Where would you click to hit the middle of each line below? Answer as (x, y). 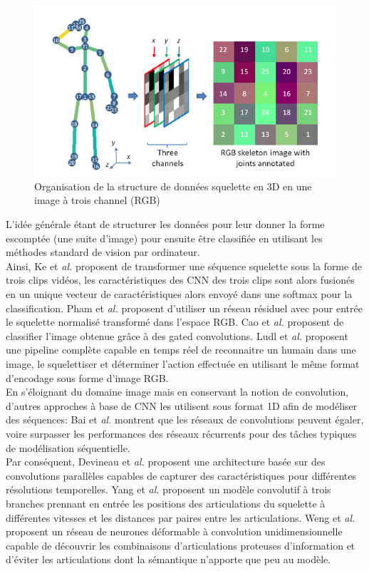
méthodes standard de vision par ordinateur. (103, 252)
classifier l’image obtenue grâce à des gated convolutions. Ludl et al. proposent (177, 335)
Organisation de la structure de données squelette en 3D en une (173, 186)
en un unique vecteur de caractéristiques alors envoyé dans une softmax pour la (179, 294)
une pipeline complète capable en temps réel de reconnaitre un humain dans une (181, 350)
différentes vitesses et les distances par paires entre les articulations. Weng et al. (181, 517)
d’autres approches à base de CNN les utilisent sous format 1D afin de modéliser (182, 405)
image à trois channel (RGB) (97, 200)
